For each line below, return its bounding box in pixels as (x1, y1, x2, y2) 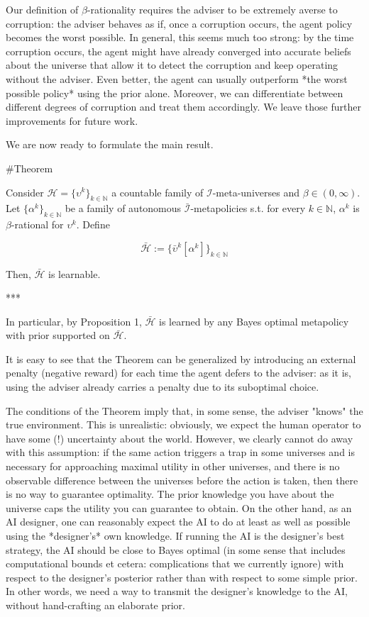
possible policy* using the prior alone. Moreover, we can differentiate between (6, 85, 343, 100)
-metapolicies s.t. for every (190, 201, 306, 216)
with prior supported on (6, 328, 110, 343)
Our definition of (6, 2, 79, 16)
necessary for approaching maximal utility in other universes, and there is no (6, 459, 340, 474)
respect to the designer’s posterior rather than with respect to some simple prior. (6, 569, 358, 584)
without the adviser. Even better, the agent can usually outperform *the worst (6, 71, 348, 86)
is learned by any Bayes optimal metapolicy (159, 313, 349, 328)
